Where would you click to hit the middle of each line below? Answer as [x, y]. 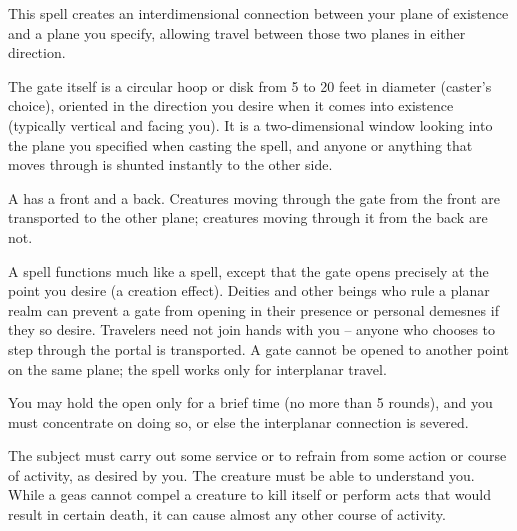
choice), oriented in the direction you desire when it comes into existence [231, 105]
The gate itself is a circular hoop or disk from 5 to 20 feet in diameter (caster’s [250, 85]
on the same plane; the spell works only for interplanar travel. [197, 368]
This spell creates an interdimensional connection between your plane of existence [258, 13]
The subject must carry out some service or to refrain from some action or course [257, 455]
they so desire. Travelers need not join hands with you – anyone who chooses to [252, 329]
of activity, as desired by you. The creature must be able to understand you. [241, 474]
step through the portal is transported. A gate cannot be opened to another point [258, 348]
